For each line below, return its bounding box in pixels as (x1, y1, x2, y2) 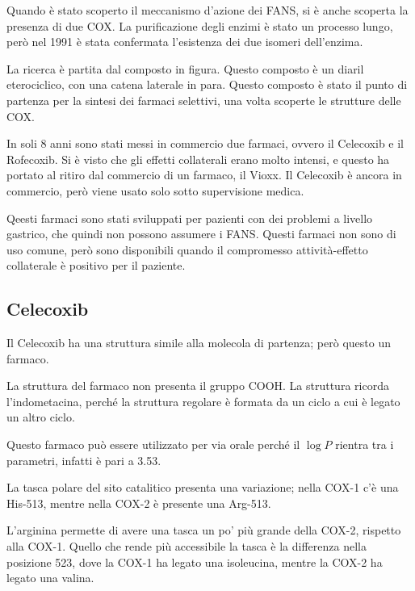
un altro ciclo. (6, 409, 75, 425)
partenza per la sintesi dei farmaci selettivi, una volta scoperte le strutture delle (6, 91, 401, 108)
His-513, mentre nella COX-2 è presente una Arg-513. (6, 494, 271, 511)
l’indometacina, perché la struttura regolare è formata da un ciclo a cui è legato (6, 392, 400, 409)
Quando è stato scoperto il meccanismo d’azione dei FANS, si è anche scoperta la (6, 2, 409, 18)
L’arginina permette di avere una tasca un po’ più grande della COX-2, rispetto (6, 522, 401, 539)
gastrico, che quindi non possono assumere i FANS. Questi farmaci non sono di (6, 225, 396, 242)
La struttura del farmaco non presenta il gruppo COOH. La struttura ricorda (6, 377, 389, 394)
